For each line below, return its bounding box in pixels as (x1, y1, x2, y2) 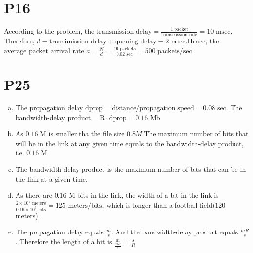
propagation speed (139, 105, 194, 112)
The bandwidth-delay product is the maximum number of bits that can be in (15, 164, 246, 174)
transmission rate (161, 32, 197, 38)
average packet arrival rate (4, 48, 84, 55)
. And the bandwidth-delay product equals (111, 227, 238, 237)
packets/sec (157, 48, 192, 55)
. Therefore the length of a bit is (15, 236, 112, 247)
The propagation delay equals (15, 227, 104, 237)
